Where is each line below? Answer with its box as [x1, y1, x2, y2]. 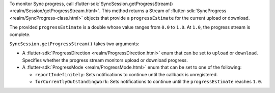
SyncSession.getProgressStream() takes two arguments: [9, 41, 140, 47]
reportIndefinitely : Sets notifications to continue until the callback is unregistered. [35, 71, 218, 77]
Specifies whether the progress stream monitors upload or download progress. [22, 57, 188, 63]
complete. [9, 31, 31, 38]
